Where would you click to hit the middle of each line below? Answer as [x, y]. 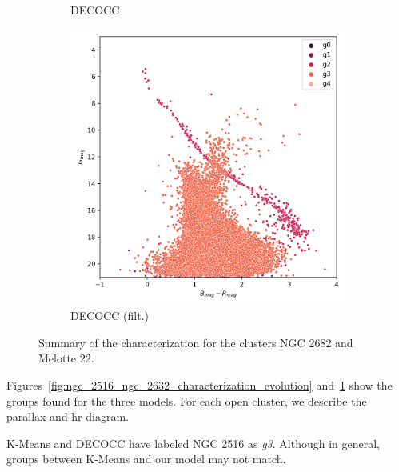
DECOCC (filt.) [110, 316]
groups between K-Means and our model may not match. [146, 459]
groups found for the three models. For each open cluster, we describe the [187, 400]
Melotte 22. [66, 358]
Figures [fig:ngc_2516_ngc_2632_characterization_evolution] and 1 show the [199, 384]
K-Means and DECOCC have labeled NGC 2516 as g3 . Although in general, [193, 443]
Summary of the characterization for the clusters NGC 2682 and [196, 342]
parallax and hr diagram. [68, 416]
